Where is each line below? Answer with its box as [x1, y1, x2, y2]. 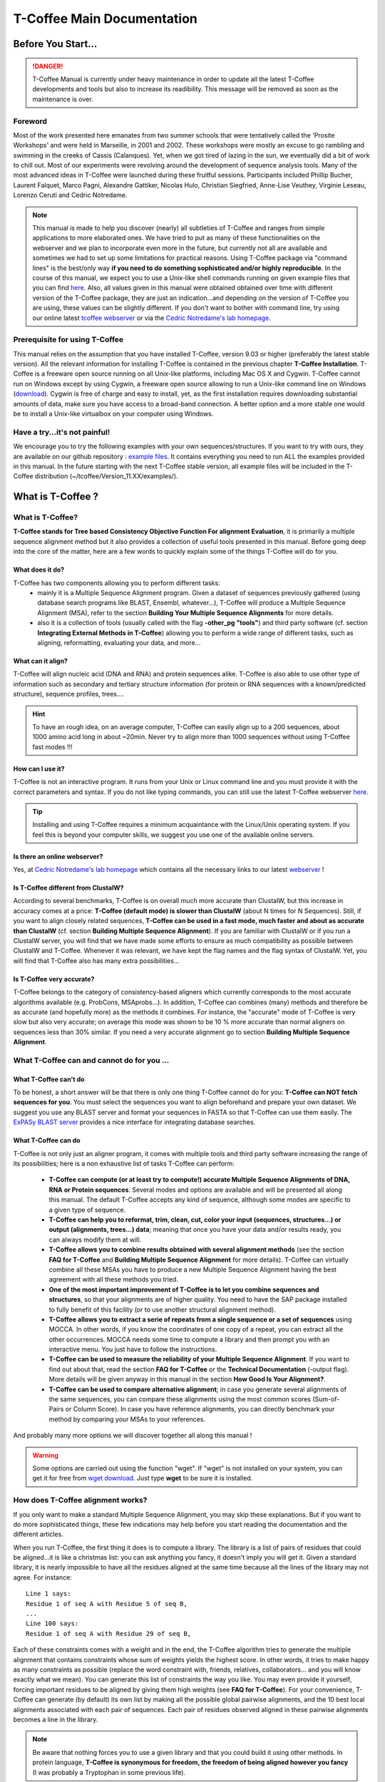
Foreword [13, 116, 48, 126]
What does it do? [13, 565, 65, 574]
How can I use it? [13, 764, 65, 773]
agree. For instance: [13, 1572, 73, 1582]
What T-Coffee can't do [13, 1075, 85, 1083]
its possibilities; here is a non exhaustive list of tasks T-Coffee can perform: [13, 1159, 235, 1168]
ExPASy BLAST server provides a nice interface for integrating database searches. [13, 1118, 256, 1126]
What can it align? [13, 656, 68, 665]
